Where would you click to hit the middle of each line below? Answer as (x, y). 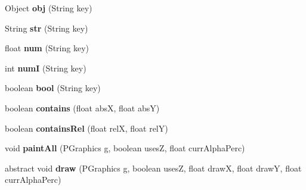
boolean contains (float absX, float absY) (82, 108)
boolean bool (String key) (53, 88)
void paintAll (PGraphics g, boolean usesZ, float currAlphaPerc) (125, 148)
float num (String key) (47, 48)
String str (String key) (47, 28)
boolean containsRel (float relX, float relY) (86, 128)
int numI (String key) (46, 68)
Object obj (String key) (49, 8)
